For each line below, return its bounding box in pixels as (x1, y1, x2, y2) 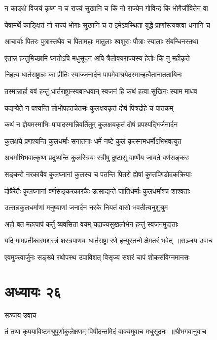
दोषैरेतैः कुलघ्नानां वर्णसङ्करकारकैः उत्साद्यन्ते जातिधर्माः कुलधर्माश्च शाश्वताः (4, 185, 190, 196)
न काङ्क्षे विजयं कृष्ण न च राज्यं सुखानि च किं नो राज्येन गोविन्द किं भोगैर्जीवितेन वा (4, 3, 208, 13)
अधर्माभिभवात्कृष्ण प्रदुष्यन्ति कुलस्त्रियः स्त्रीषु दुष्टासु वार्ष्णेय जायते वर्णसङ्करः (4, 152, 189, 163)
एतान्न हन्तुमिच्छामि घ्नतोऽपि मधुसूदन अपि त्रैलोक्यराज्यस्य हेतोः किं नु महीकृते (4, 52, 190, 63)
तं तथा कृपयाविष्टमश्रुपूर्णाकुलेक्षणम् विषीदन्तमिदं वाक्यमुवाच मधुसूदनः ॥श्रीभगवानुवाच (4, 326, 206, 337)
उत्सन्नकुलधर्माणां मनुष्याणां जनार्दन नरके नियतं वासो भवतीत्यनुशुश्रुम (4, 202, 168, 212)
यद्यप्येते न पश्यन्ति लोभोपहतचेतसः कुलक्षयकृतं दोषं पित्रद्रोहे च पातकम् (4, 102, 174, 113)
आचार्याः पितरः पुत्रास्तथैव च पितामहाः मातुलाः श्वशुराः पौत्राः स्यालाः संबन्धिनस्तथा (4, 36, 198, 46)
